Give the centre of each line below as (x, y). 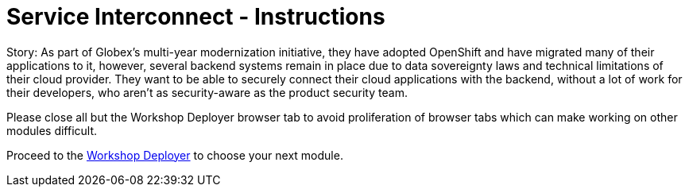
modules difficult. (52, 130)
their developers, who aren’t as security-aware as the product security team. (207, 92)
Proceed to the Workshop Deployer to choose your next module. (175, 155)
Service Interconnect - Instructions (196, 17)
